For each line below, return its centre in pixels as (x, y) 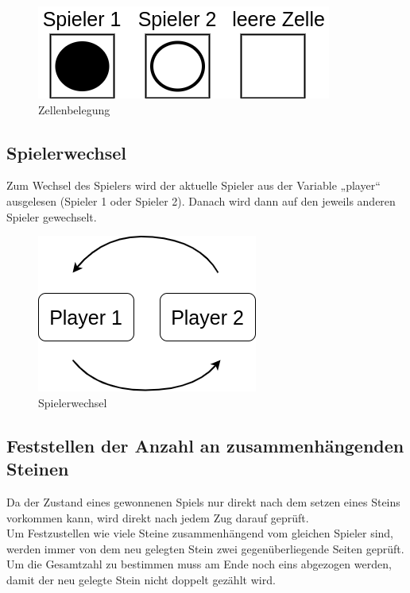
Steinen (38, 469)
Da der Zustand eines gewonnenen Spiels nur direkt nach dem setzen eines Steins (203, 501)
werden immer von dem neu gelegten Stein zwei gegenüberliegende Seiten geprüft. (205, 548)
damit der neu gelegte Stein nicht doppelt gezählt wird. (141, 579)
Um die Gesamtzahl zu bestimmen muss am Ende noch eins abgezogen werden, (199, 564)
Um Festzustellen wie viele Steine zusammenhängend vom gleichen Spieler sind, (200, 533)
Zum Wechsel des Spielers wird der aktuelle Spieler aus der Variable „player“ (193, 185)
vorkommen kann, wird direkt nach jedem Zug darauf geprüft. (158, 517)
